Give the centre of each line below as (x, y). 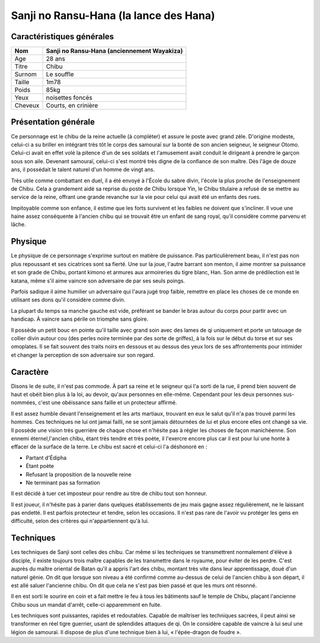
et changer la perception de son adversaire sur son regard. (83, 355)
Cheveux (27, 106)
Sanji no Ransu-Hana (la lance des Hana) (113, 15)
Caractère (30, 372)
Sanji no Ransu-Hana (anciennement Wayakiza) (114, 51)
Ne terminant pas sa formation (63, 482)
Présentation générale (53, 122)
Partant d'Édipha (46, 458)
